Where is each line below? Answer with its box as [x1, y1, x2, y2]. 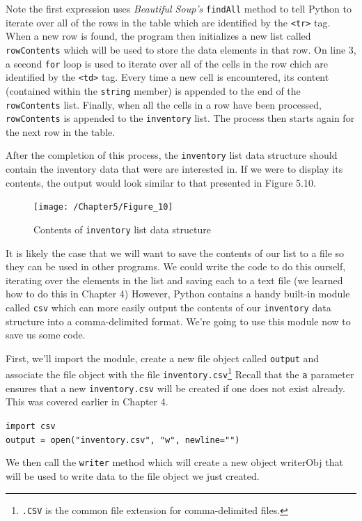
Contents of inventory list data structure [33, 221, 211, 236]
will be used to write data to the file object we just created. [6, 469, 260, 483]
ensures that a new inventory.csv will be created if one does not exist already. [6, 380, 345, 395]
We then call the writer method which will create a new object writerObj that [6, 455, 343, 469]
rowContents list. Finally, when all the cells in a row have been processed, [6, 97, 322, 111]
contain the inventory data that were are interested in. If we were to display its [6, 162, 343, 176]
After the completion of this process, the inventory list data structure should [6, 148, 338, 162]
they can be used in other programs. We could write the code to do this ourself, [6, 259, 346, 274]
